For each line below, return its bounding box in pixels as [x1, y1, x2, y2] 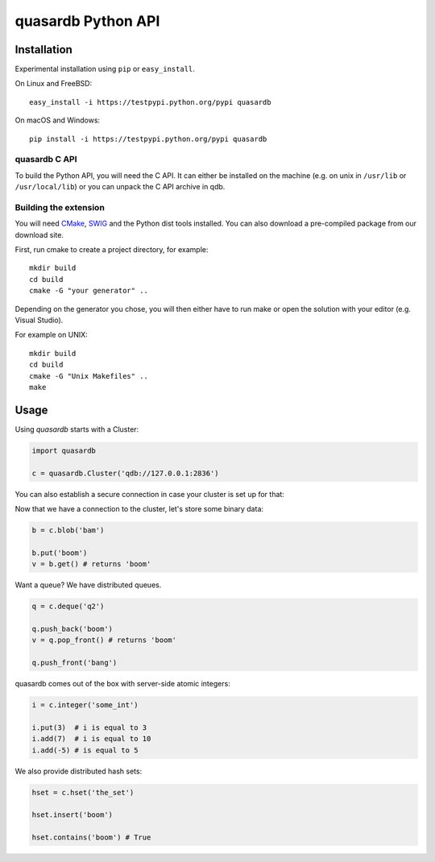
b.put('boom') [31, 548, 88, 557]
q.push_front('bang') [31, 658, 118, 668]
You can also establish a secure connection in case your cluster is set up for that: [14, 489, 285, 499]
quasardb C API [14, 154, 77, 165]
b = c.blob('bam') [31, 526, 105, 535]
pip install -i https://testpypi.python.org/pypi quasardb [29, 134, 267, 143]
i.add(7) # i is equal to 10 [31, 734, 151, 744]
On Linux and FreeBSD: [14, 79, 93, 89]
